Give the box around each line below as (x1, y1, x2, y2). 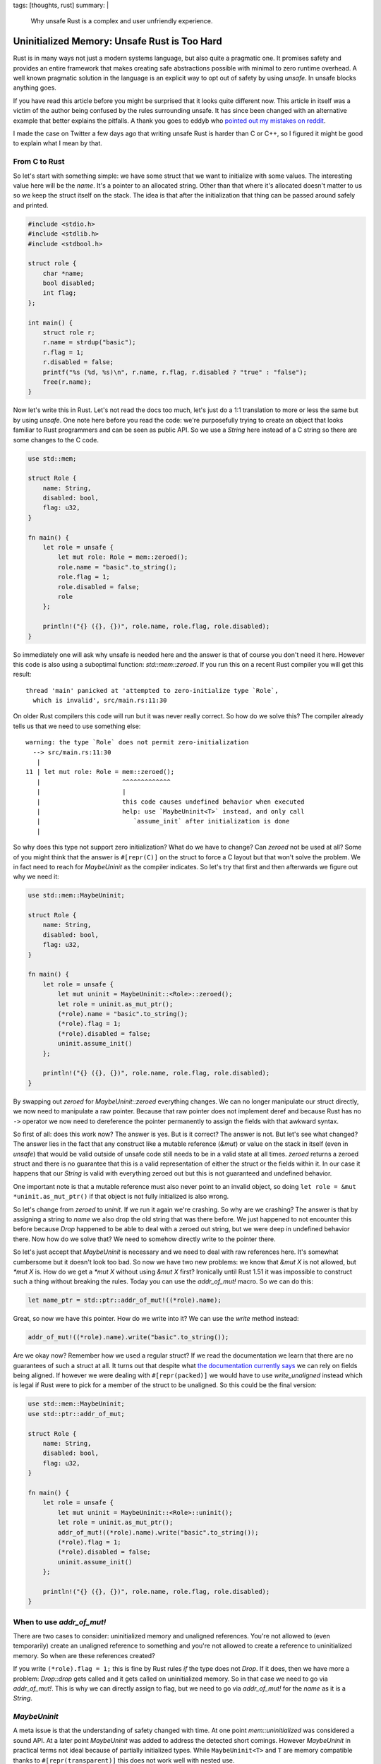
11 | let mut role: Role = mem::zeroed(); (25, 768, 175, 776)
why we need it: (13, 872, 59, 881)
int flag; (42, 289, 77, 297)
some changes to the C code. (13, 435, 99, 444)
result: (13, 670, 32, 679)
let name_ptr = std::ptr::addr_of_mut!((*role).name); (28, 1296, 222, 1305)
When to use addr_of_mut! (13, 1617, 107, 1626)
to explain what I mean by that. (13, 139, 102, 147)
